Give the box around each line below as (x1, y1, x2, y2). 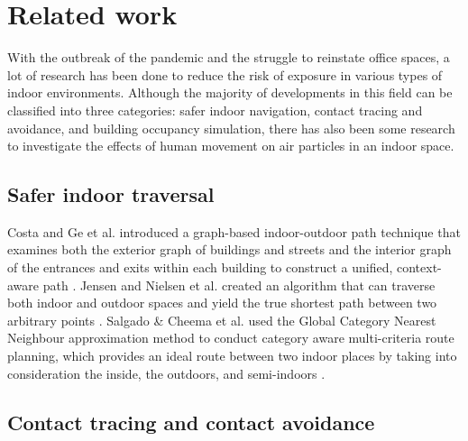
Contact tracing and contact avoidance (7, 408, 375, 436)
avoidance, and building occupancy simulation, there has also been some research (7, 118, 455, 137)
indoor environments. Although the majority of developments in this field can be (7, 83, 453, 102)
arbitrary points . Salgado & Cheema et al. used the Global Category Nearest (7, 310, 436, 329)
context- (396, 258, 442, 277)
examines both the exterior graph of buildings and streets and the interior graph (7, 240, 452, 259)
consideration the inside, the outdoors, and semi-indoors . (7, 363, 326, 382)
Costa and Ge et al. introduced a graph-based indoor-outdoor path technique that (7, 222, 461, 241)
